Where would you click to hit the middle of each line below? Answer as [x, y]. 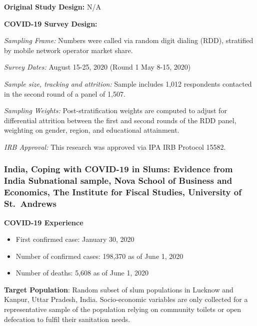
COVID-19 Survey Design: [51, 23]
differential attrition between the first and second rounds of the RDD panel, [120, 120]
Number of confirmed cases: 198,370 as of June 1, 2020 [99, 256]
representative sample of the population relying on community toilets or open [123, 309]
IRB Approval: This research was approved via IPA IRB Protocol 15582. [115, 146]
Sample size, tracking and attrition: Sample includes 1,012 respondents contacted [128, 83]
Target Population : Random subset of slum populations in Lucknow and [119, 289]
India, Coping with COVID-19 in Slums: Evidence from [118, 169]
